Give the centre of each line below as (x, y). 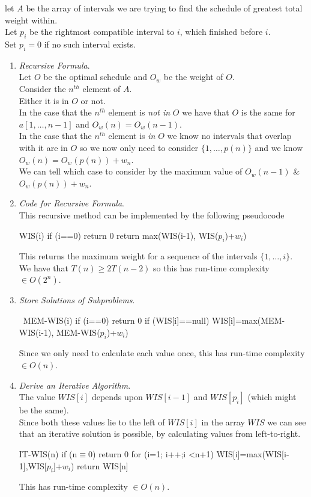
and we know (279, 147)
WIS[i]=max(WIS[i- (253, 454)
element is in (132, 136)
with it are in (43, 147)
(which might (272, 397)
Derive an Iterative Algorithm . (75, 385)
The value (37, 397)
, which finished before (221, 32)
